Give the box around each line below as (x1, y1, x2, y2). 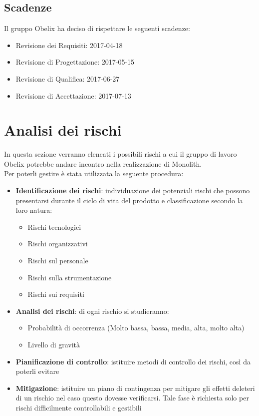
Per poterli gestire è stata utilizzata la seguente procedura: (4, 168, 184, 179)
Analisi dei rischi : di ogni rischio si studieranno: (15, 305, 169, 316)
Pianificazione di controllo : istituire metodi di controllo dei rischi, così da (15, 356, 251, 366)
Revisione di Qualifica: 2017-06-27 (15, 73, 120, 84)
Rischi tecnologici (27, 221, 81, 232)
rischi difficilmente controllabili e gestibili (15, 402, 142, 412)
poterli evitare (15, 366, 59, 376)
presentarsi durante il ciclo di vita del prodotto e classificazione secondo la (15, 195, 243, 205)
